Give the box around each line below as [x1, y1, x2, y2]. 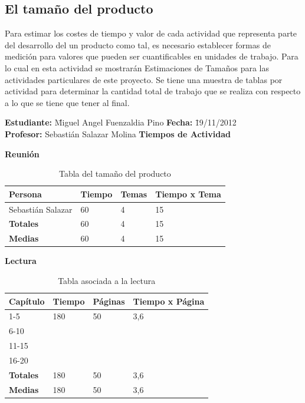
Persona [9, 187, 42, 200]
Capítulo [9, 295, 45, 307]
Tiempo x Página [133, 295, 205, 307]
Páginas [93, 295, 125, 307]
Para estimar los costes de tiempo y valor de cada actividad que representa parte [5, 27, 297, 39]
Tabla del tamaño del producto [58, 167, 171, 180]
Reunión [5, 147, 40, 160]
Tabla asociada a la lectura [58, 274, 156, 286]
